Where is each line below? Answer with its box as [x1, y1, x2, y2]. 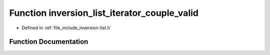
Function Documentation [9, 38, 88, 46]
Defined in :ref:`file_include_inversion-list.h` [21, 25, 112, 31]
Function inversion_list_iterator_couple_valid [9, 7, 198, 18]
